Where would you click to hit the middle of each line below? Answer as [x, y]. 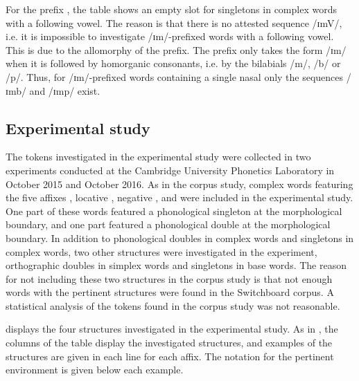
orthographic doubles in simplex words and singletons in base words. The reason [176, 265]
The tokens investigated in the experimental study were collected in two [158, 157]
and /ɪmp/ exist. [65, 90]
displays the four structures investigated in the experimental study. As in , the [172, 329]
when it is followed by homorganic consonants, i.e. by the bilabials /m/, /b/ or [173, 63]
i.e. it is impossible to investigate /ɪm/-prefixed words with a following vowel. [170, 36]
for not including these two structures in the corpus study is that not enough [169, 278]
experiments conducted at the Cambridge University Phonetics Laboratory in [170, 170]
